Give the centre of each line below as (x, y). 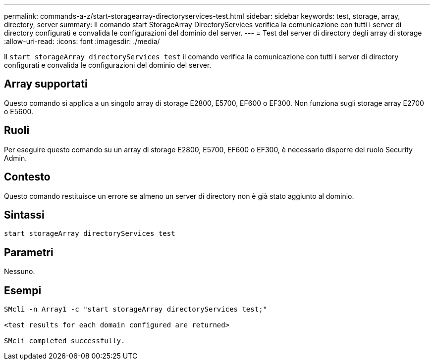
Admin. (16, 158)
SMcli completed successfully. (65, 341)
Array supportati (46, 84)
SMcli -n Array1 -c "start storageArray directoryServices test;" (136, 309)
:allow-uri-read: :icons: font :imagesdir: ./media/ (82, 41)
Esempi (23, 290)
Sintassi (24, 215)
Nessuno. (20, 272)
